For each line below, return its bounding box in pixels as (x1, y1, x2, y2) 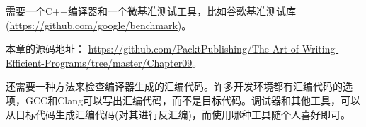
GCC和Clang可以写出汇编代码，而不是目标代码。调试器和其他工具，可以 (25, 92, 360, 107)
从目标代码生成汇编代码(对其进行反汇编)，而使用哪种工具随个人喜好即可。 (6, 106, 350, 121)
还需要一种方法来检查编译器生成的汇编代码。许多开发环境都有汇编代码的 (6, 79, 343, 94)
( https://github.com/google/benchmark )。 (6, 17, 192, 32)
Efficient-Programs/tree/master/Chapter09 (6, 55, 193, 70)
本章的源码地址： (6, 41, 85, 56)
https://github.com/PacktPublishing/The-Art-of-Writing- (88, 41, 339, 56)
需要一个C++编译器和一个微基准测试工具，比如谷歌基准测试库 (6, 4, 296, 18)
